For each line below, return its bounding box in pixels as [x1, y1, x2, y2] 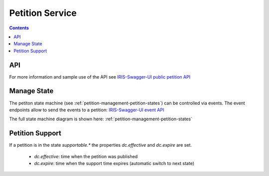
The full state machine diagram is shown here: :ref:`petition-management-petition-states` [9, 116, 193, 122]
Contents [9, 25, 29, 31]
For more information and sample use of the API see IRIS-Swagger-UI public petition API [9, 74, 191, 80]
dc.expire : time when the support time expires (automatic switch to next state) [34, 161, 194, 166]
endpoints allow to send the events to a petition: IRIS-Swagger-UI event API [9, 107, 164, 113]
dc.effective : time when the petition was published [34, 153, 138, 159]
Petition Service [9, 7, 77, 18]
